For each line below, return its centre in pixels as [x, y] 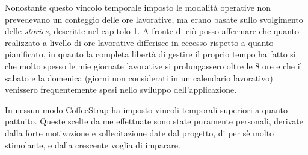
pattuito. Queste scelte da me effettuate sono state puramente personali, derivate [154, 121]
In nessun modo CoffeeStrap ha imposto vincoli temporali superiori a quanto [146, 109]
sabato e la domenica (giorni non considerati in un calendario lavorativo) [139, 77]
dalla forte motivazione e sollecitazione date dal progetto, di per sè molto [140, 133]
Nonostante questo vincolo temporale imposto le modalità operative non [138, 7]
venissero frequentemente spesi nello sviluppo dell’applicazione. [121, 89]
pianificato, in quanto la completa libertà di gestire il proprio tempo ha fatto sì [150, 54]
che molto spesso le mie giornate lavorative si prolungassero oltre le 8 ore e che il [154, 66]
